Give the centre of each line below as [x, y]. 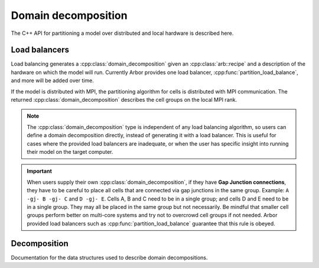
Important [40, 171]
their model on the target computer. [70, 151]
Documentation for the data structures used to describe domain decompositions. [109, 257]
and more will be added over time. [52, 80]
